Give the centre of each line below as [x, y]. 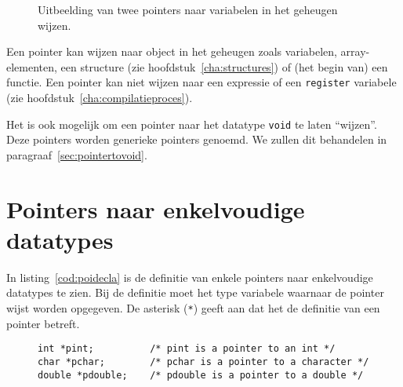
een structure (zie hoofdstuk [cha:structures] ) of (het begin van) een [224, 66]
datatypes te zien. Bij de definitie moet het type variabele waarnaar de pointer [195, 292]
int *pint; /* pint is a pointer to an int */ [187, 349]
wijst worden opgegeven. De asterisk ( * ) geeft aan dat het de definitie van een [193, 307]
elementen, [32, 66]
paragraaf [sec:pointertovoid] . [77, 154]
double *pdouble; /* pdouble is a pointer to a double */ [201, 375]
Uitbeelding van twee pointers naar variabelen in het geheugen [188, 9]
